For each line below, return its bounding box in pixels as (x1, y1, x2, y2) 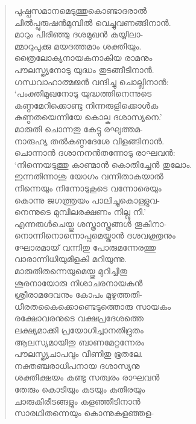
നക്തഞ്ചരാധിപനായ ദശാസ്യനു (14, 359, 140, 371)
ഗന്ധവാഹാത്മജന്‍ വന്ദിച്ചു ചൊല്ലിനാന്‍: (14, 75, 169, 88)
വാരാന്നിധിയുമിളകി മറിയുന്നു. (14, 252, 127, 265)
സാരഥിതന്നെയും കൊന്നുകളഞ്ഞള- (14, 406, 154, 419)
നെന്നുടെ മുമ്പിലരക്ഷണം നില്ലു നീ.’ (14, 205, 146, 218)
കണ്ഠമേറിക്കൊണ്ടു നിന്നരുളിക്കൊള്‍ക (14, 98, 159, 111)
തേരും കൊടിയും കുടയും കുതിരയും (14, 383, 145, 395)
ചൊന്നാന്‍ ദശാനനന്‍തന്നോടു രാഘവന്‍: (14, 146, 175, 159)
